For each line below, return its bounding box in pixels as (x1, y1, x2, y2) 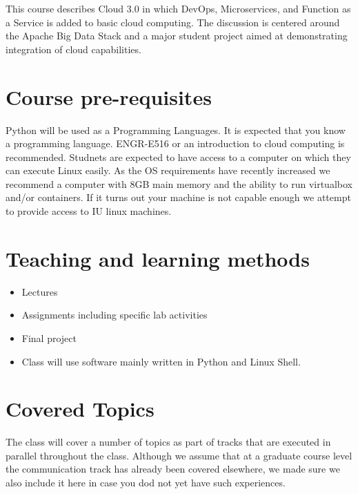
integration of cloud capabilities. (6, 41, 141, 56)
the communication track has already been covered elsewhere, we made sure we (6, 462, 340, 476)
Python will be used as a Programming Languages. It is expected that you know (6, 122, 346, 137)
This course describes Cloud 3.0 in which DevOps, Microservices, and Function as (6, 1, 351, 15)
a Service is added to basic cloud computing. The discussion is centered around (6, 15, 340, 29)
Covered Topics (6, 395, 155, 423)
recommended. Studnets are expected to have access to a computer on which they (6, 149, 351, 164)
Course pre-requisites (6, 82, 212, 111)
